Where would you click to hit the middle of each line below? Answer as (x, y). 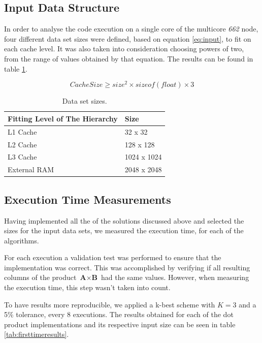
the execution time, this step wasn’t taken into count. (87, 287)
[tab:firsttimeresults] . (37, 334)
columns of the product (40, 277)
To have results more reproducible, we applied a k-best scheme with (110, 304)
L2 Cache (22, 144)
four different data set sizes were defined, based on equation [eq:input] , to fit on (128, 38)
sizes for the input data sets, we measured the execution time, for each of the (124, 230)
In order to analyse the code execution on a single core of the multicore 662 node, (131, 29)
